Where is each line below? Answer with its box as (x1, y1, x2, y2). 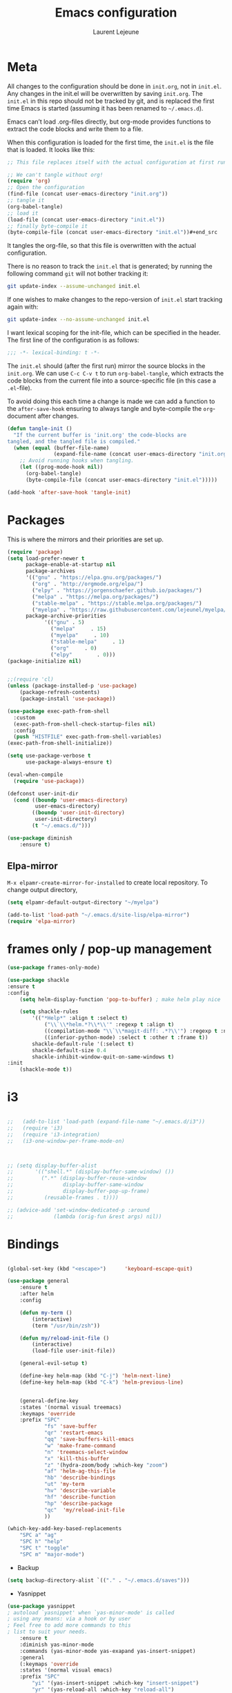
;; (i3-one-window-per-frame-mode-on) (7, 1137, 126, 1144)
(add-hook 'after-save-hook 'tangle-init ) (7, 489, 131, 496)
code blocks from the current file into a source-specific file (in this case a (7, 376, 216, 385)
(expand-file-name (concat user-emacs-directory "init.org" (53, 451, 230, 458)
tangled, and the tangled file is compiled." (7, 438, 140, 445)
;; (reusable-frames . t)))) (7, 1194, 119, 1201)
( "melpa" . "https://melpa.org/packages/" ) (32, 593, 159, 600)
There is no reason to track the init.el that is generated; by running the (7, 262, 213, 271)
